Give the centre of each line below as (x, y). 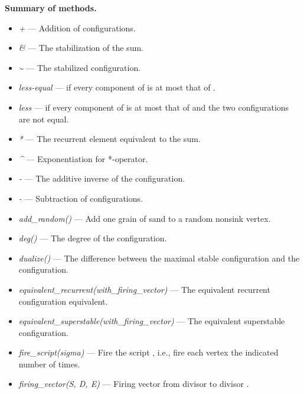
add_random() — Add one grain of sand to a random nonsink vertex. (145, 218)
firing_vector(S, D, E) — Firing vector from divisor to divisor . (134, 384)
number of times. (49, 364)
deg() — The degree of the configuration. (93, 238)
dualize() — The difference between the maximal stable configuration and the (159, 258)
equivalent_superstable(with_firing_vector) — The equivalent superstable (152, 321)
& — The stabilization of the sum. (81, 48)
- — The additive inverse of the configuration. (102, 178)
